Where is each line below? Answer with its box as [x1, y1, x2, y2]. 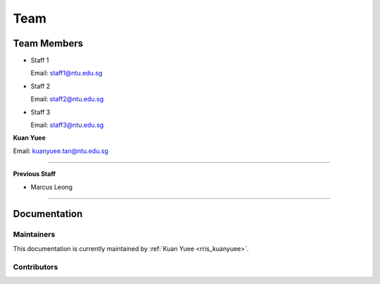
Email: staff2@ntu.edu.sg [30, 95, 104, 104]
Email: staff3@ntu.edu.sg [30, 121, 104, 130]
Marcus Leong [30, 183, 73, 191]
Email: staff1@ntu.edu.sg [30, 69, 103, 78]
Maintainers [13, 230, 56, 240]
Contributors [13, 261, 58, 271]
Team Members [13, 37, 84, 49]
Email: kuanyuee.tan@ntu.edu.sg [13, 147, 109, 155]
